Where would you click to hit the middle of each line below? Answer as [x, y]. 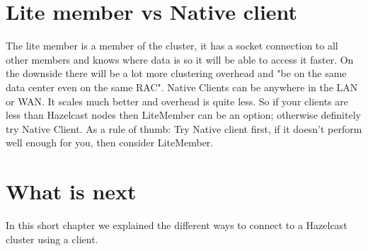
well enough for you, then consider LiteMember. [110, 142]
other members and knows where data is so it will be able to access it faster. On [180, 59]
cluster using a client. [52, 239]
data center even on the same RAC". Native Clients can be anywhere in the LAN [182, 87]
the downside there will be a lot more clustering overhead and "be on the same [176, 73]
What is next [71, 191]
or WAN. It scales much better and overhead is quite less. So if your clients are [177, 101]
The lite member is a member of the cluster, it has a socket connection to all [172, 46]
